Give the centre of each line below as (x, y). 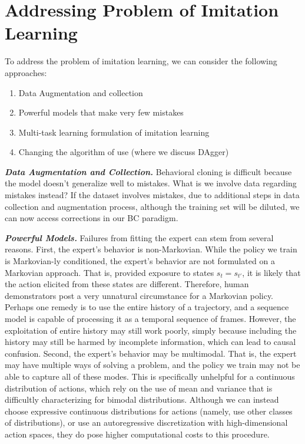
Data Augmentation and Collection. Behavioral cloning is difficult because (148, 171)
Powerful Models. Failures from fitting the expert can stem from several (139, 237)
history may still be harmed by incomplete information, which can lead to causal (150, 342)
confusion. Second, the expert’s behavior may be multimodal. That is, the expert (151, 353)
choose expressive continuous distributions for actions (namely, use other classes (149, 411)
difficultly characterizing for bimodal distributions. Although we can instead (142, 399)
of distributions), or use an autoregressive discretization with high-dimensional (146, 422)
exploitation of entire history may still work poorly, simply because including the (151, 330)
